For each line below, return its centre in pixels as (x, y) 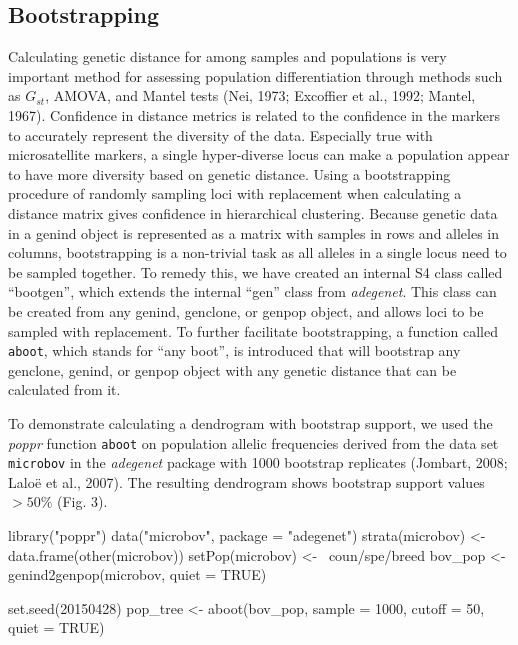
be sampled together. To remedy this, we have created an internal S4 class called (255, 271)
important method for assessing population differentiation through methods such (255, 75)
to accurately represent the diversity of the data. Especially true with (220, 134)
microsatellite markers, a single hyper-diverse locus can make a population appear (259, 154)
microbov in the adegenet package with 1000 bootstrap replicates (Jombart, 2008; (258, 462)
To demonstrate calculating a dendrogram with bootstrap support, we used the (250, 422)
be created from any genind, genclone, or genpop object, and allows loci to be (246, 310)
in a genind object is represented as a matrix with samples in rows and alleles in (254, 232)
